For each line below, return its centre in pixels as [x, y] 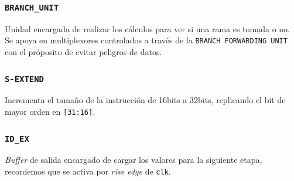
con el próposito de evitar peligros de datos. [83, 52]
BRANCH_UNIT [32, 7]
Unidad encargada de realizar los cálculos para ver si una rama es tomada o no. [148, 28]
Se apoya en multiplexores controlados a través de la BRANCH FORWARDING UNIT [146, 40]
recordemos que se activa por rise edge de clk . [88, 171]
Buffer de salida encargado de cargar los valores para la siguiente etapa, [134, 160]
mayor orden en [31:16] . [50, 111]
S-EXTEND [24, 79]
